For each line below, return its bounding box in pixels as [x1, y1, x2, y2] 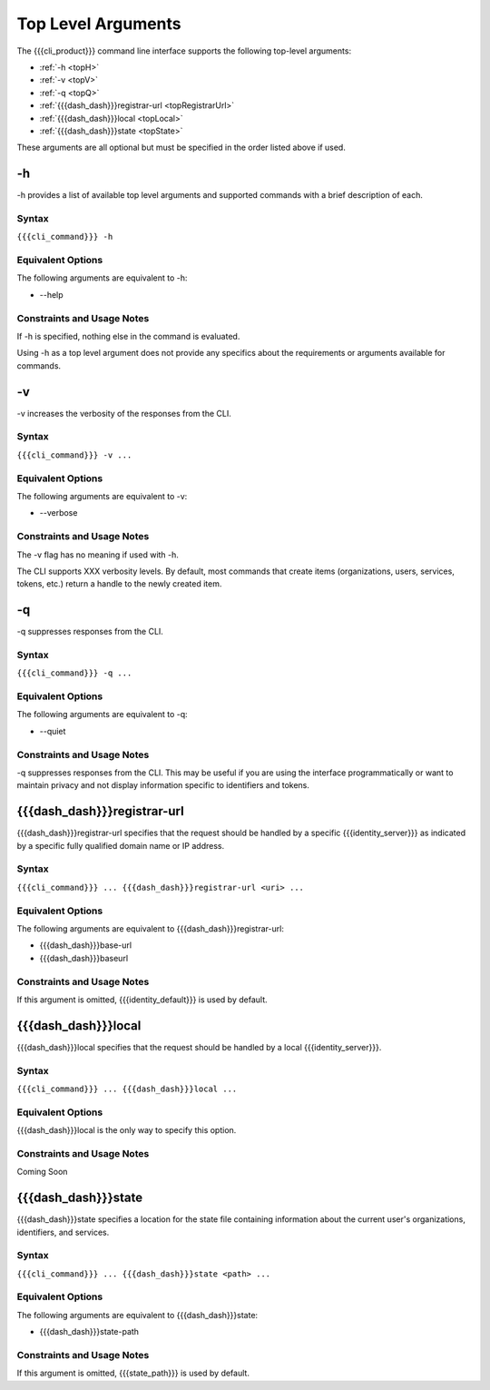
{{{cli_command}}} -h [16, 232, 113, 242]
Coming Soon [16, 1167, 68, 1178]
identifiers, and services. [16, 1227, 110, 1237]
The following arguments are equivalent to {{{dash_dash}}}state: [16, 1309, 259, 1320]
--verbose [39, 508, 78, 518]
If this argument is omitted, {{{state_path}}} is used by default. [16, 1367, 250, 1379]
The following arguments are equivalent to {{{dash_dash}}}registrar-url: [16, 922, 285, 934]
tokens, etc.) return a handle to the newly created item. [16, 578, 222, 589]
